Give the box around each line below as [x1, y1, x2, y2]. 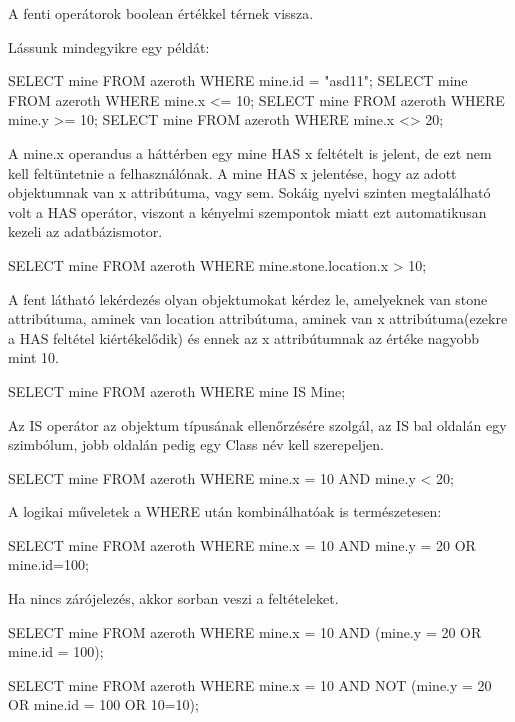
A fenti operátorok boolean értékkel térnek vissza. [8, 3, 314, 23]
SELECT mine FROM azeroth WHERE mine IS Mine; [8, 380, 346, 401]
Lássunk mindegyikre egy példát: [8, 36, 210, 57]
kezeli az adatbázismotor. [8, 221, 163, 242]
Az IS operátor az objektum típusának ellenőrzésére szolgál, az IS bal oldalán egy [8, 414, 507, 435]
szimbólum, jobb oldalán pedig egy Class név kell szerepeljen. [8, 434, 385, 455]
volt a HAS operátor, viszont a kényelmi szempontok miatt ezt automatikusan [8, 201, 487, 222]
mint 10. [8, 347, 59, 368]
